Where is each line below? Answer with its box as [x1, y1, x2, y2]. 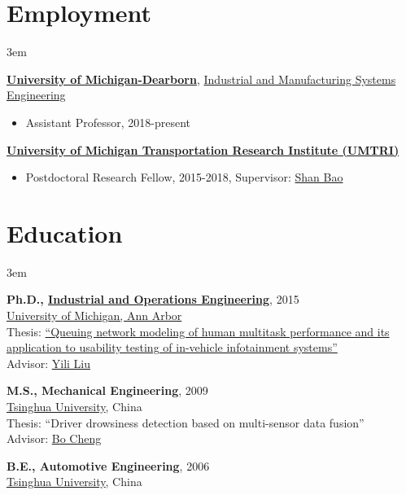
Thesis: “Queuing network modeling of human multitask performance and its [7, 322, 390, 339]
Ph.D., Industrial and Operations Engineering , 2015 [7, 291, 299, 308]
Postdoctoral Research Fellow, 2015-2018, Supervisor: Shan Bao [25, 169, 343, 186]
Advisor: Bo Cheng [7, 430, 102, 447]
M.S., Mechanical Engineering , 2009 [7, 382, 208, 399]
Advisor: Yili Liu [7, 354, 90, 371]
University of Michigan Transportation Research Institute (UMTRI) [7, 141, 399, 158]
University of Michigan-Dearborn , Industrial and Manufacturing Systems [7, 70, 396, 87]
